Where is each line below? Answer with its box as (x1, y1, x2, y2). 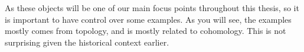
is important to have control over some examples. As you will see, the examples (5, 13, 292, 25)
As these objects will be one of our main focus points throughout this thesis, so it (5, 2, 299, 13)
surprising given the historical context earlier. (5, 36, 169, 48)
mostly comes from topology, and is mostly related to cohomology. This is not (5, 25, 286, 37)
